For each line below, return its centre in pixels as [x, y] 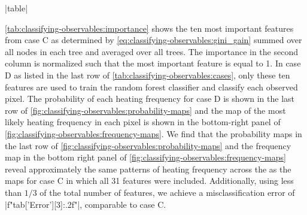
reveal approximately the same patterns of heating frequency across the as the [148, 169]
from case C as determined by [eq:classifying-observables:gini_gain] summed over [153, 40]
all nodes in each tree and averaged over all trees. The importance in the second [151, 51]
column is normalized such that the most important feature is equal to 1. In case [153, 63]
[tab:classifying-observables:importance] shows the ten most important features [149, 28]
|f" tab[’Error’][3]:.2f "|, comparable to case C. [86, 204]
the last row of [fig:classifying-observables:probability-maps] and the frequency [148, 145]
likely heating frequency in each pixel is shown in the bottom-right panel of [143, 122]
